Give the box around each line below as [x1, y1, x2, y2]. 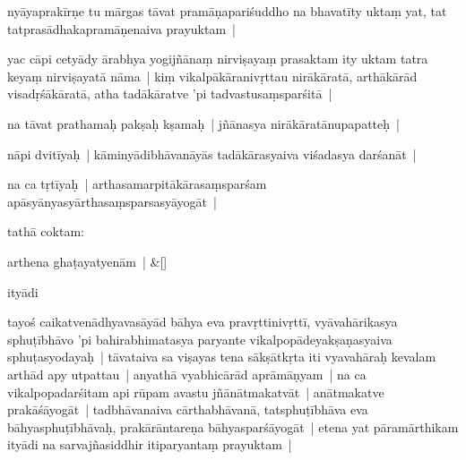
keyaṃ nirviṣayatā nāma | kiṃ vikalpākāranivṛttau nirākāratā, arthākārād [7, 66, 418, 85]
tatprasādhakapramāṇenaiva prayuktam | [7, 19, 236, 38]
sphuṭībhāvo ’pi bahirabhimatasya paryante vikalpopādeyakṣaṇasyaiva [7, 329, 393, 348]
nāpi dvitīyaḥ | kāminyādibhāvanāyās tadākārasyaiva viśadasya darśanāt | [7, 144, 417, 163]
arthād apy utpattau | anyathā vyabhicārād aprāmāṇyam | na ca [7, 364, 367, 383]
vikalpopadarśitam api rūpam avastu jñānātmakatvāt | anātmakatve [7, 382, 384, 401]
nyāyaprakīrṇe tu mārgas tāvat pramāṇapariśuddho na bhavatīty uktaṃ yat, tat [7, 2, 447, 20]
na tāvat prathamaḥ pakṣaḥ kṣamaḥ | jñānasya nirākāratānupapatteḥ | [7, 114, 400, 132]
